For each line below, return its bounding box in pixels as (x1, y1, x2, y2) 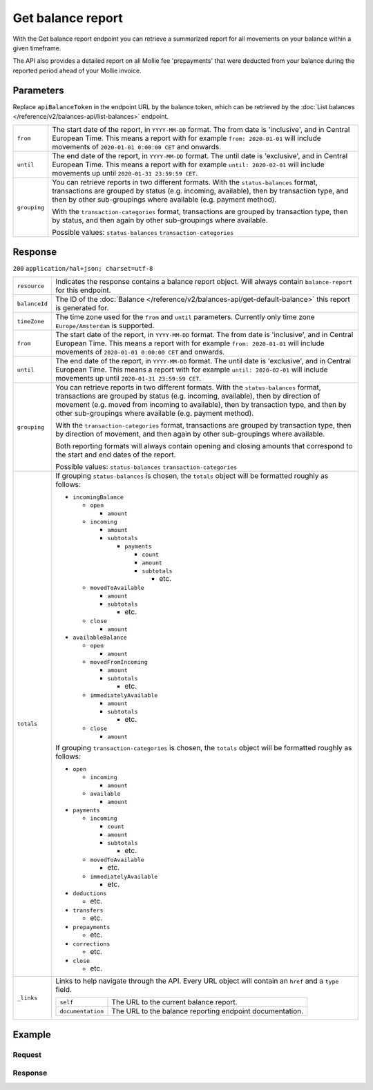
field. (55, 985, 73, 995)
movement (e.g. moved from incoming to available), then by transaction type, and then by (55, 400, 347, 410)
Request (12, 1050, 41, 1060)
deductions (73, 890, 107, 897)
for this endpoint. (55, 285, 111, 295)
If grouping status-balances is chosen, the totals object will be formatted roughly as (55, 471, 329, 481)
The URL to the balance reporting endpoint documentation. (111, 1006, 304, 1016)
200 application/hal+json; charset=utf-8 (12, 265, 153, 272)
